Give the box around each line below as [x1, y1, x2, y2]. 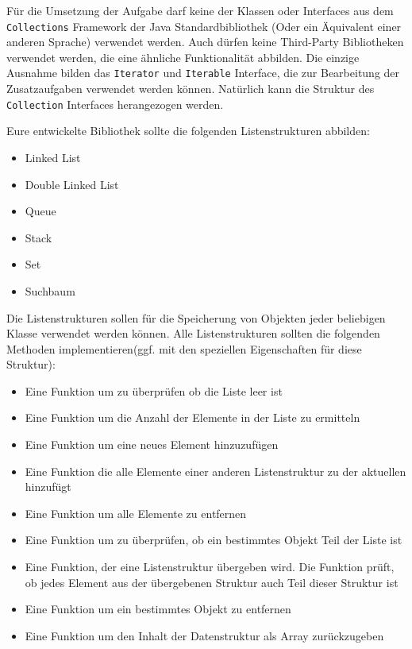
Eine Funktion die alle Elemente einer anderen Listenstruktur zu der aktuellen [25, 462, 406, 479]
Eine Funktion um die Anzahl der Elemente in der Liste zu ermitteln [25, 409, 360, 426]
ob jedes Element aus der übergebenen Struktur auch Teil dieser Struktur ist [25, 574, 399, 590]
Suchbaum [25, 282, 75, 299]
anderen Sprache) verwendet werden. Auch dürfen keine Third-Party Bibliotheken [6, 33, 404, 50]
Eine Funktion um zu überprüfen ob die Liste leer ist [25, 382, 283, 399]
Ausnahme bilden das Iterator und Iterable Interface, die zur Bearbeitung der [6, 64, 400, 81]
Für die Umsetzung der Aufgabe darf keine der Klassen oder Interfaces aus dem [6, 2, 394, 18]
